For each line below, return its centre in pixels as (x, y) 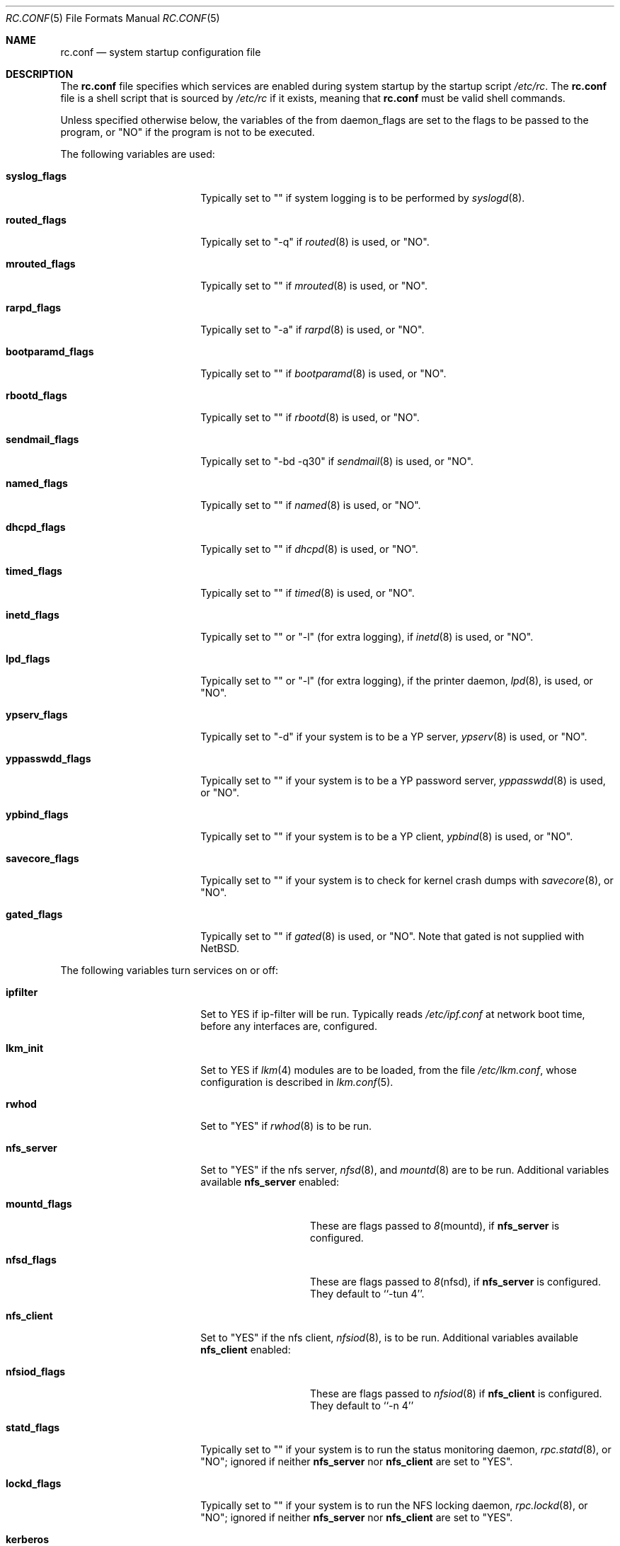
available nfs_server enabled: (270, 1182)
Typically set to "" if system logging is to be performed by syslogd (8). (363, 198)
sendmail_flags (42, 439)
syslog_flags (36, 176)
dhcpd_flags (36, 527)
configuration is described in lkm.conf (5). (297, 1082)
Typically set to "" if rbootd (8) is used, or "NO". (310, 417)
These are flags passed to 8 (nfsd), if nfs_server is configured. (455, 1282)
